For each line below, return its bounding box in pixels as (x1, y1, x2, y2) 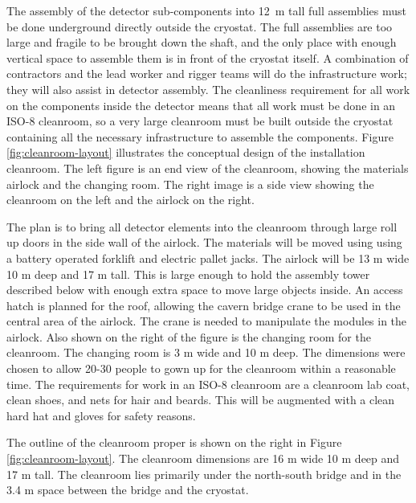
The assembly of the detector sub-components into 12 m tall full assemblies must (6, 2, 406, 18)
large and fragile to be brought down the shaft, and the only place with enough (6, 34, 397, 51)
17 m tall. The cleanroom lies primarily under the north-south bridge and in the (6, 465, 402, 482)
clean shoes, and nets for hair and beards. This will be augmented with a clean (6, 391, 395, 408)
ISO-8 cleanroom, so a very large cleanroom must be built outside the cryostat (6, 112, 394, 129)
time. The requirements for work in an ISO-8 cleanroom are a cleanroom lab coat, (6, 375, 410, 392)
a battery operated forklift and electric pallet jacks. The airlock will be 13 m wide (6, 249, 410, 266)
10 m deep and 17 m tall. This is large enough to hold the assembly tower (6, 265, 370, 282)
